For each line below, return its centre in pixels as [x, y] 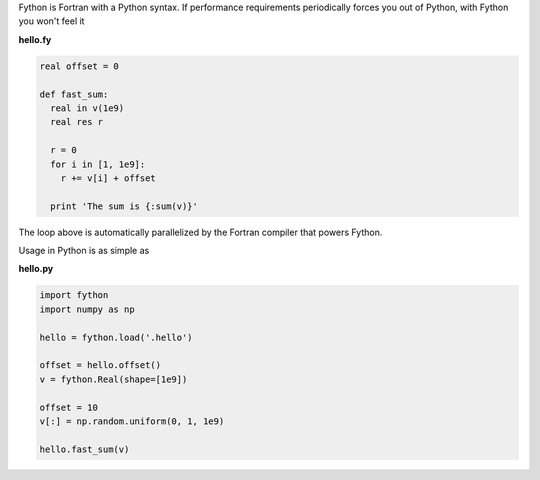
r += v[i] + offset [108, 178]
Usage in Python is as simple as [84, 251]
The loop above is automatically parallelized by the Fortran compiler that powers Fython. [200, 232]
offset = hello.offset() [100, 365]
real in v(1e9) [87, 108]
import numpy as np [87, 309]
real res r [77, 122]
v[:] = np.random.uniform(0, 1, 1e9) [132, 421]
